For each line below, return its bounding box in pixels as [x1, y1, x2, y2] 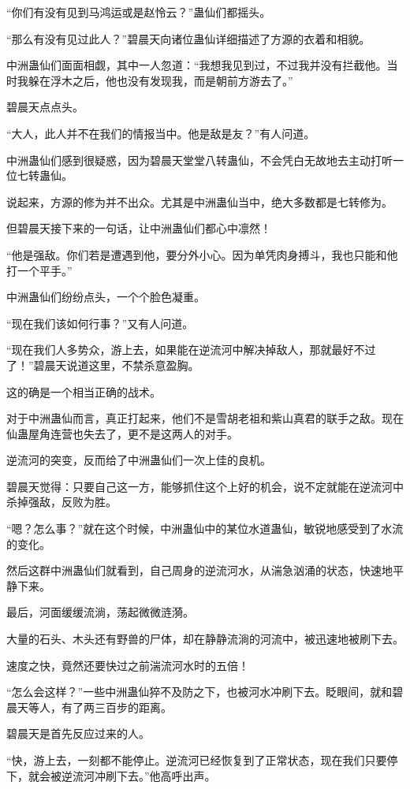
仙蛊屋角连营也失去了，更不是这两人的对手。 [6, 425, 238, 441]
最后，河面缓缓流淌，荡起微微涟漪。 [6, 604, 194, 620]
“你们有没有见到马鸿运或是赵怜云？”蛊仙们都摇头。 [6, 4, 271, 20]
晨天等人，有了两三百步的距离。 [6, 698, 172, 715]
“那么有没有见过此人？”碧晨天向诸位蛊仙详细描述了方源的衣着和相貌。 [6, 30, 371, 47]
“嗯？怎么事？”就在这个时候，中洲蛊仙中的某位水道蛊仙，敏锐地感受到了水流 [6, 520, 404, 537]
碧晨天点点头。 [6, 99, 84, 115]
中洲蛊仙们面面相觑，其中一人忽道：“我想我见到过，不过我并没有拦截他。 [6, 57, 387, 73]
